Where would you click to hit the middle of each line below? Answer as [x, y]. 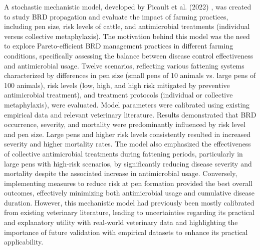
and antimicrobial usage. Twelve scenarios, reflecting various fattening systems [124, 65]
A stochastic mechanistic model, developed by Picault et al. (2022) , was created [128, 6]
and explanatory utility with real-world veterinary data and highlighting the [121, 222]
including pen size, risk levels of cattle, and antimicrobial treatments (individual [127, 26]
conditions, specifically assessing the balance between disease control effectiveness [129, 55]
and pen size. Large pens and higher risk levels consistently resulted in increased [127, 134]
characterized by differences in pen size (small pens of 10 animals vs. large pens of [130, 75]
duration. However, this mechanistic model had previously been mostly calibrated [129, 202]
